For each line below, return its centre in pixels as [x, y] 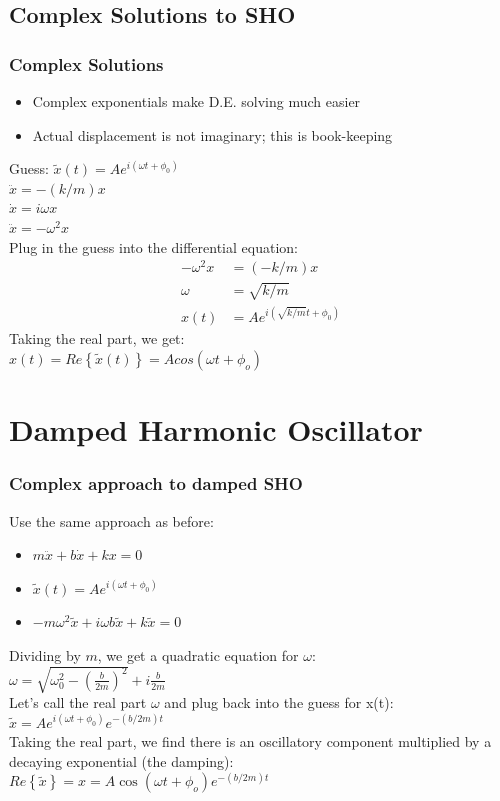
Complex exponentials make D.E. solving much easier [196, 101]
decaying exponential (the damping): [121, 760]
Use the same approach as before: [111, 520]
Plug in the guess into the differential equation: [153, 246]
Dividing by [45, 654]
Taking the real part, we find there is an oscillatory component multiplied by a [250, 741]
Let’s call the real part [78, 702]
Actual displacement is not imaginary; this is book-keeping [212, 134]
